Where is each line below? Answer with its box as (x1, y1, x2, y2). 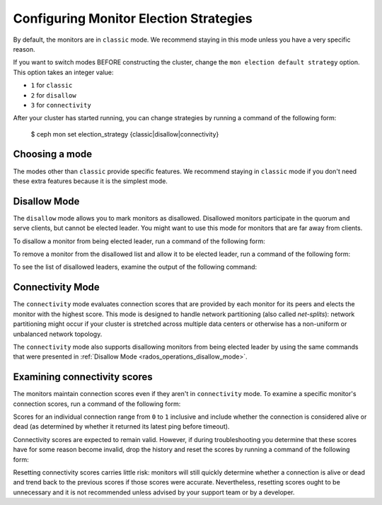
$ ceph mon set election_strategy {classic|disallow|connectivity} (30, 129, 219, 138)
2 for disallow (30, 91, 77, 99)
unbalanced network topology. (13, 330, 103, 338)
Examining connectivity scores (13, 371, 154, 383)
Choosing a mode (13, 149, 93, 161)
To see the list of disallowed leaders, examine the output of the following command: (13, 262, 257, 272)
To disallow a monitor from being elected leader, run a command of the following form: (13, 237, 265, 245)
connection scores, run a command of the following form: (13, 400, 181, 408)
